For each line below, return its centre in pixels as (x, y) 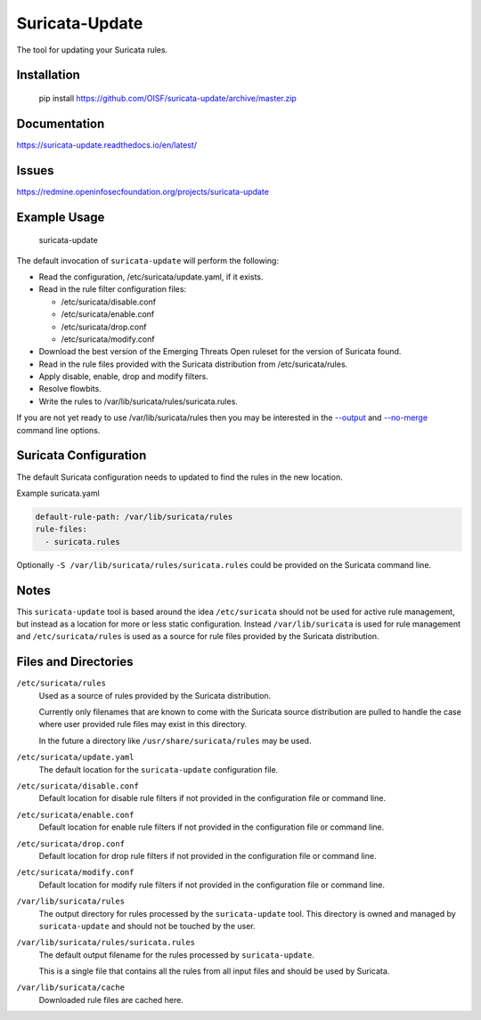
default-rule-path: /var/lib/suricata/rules (134, 517)
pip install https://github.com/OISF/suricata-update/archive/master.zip (168, 98)
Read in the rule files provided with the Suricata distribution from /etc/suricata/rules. (193, 364)
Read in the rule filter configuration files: (113, 289)
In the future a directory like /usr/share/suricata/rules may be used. (175, 741)
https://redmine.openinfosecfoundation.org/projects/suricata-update (143, 191)
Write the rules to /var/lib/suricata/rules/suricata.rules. (138, 401)
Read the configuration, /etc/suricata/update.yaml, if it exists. (151, 277)
